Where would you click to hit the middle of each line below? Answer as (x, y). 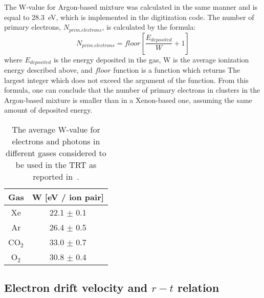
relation (199, 288)
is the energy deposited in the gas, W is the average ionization (151, 59)
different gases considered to (56, 153)
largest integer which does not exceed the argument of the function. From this (126, 80)
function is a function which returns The (177, 70)
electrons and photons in (56, 141)
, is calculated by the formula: (149, 27)
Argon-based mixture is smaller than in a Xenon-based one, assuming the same (128, 100)
